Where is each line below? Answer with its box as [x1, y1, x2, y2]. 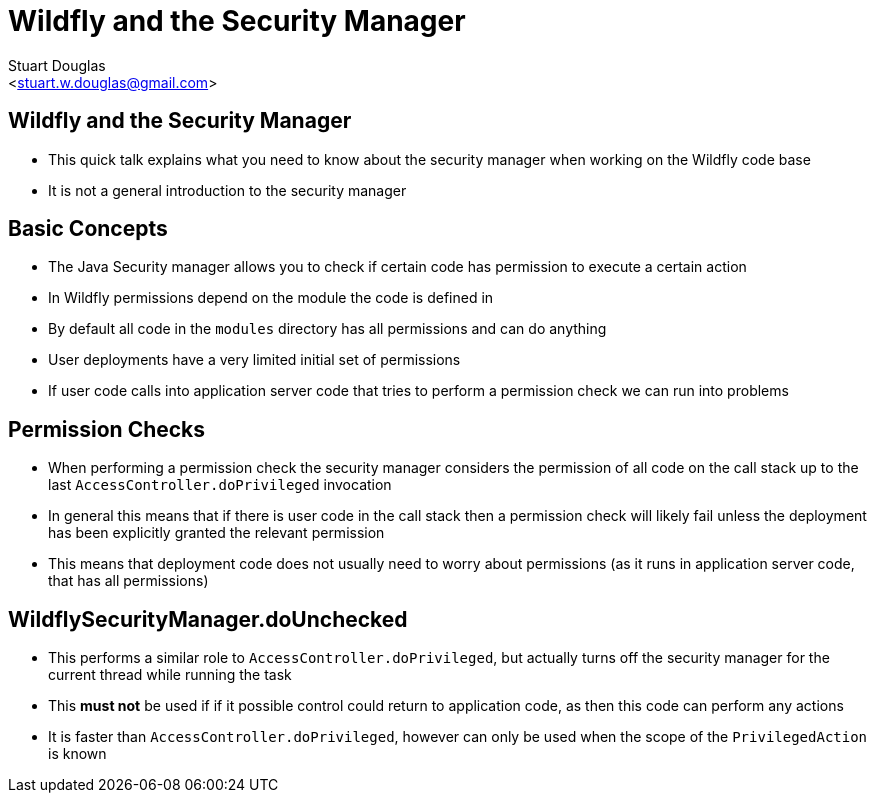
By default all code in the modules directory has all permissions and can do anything [48, 320, 607, 338]
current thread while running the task [48, 666, 292, 684]
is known [48, 745, 107, 763]
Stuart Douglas [8, 56, 106, 74]
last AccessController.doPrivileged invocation [48, 476, 392, 494]
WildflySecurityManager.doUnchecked [8, 606, 408, 632]
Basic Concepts [8, 216, 168, 242]
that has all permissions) [48, 572, 209, 590]
